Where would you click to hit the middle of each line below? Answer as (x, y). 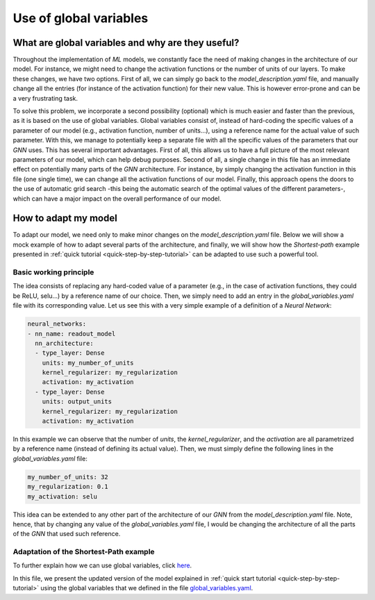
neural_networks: (57, 324)
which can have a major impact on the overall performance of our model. (117, 199)
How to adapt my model (65, 218)
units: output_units (77, 402)
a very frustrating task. (45, 98)
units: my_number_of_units (88, 362)
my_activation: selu (62, 496)
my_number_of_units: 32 (68, 477)
